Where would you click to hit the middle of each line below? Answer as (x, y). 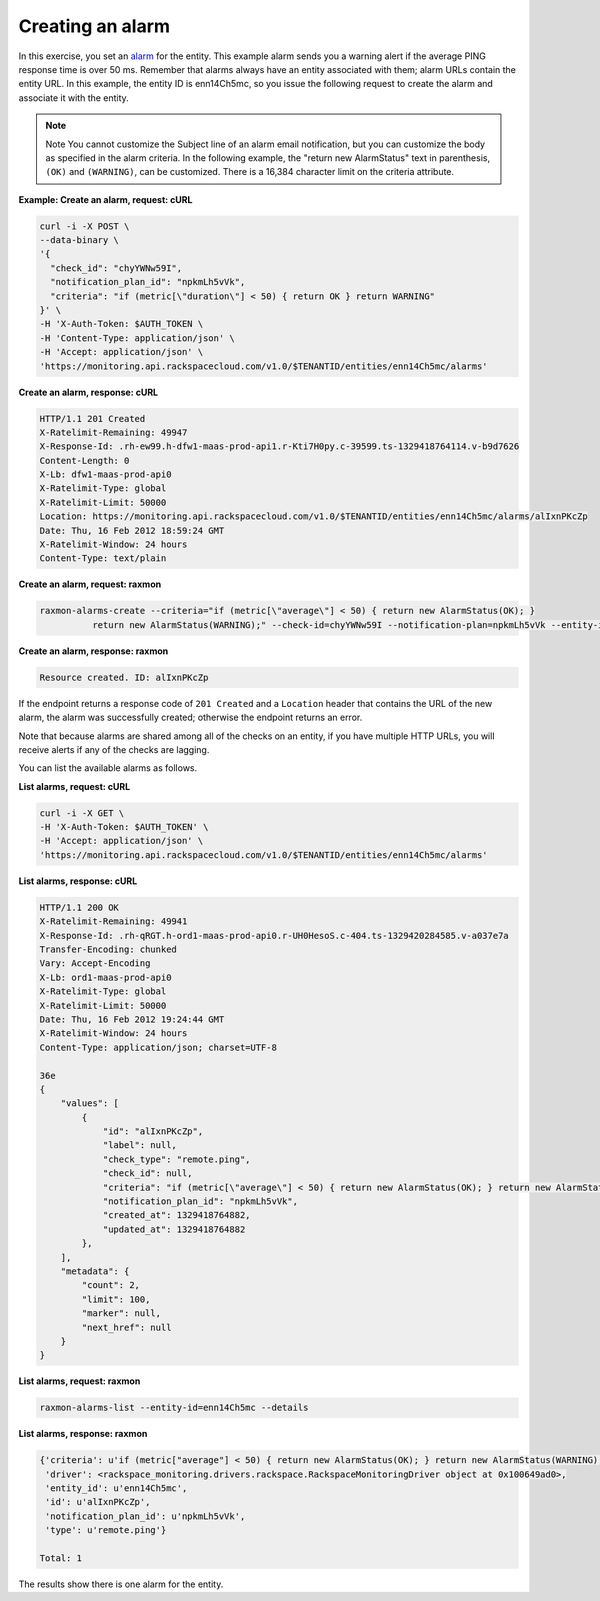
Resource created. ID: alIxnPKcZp (124, 677)
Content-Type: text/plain (103, 558)
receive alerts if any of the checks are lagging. (114, 749)
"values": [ (90, 1103)
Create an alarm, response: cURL (88, 392)
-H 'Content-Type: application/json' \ (137, 338)
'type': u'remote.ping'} (106, 1530)
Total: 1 (61, 1558)
